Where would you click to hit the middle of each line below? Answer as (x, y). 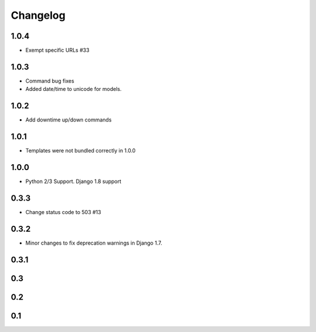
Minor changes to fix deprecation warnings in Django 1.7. (94, 243)
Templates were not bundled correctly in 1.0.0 (80, 151)
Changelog (38, 15)
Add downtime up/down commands (68, 120)
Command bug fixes (50, 81)
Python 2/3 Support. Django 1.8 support (73, 181)
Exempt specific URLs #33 (58, 50)
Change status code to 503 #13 (63, 212)
